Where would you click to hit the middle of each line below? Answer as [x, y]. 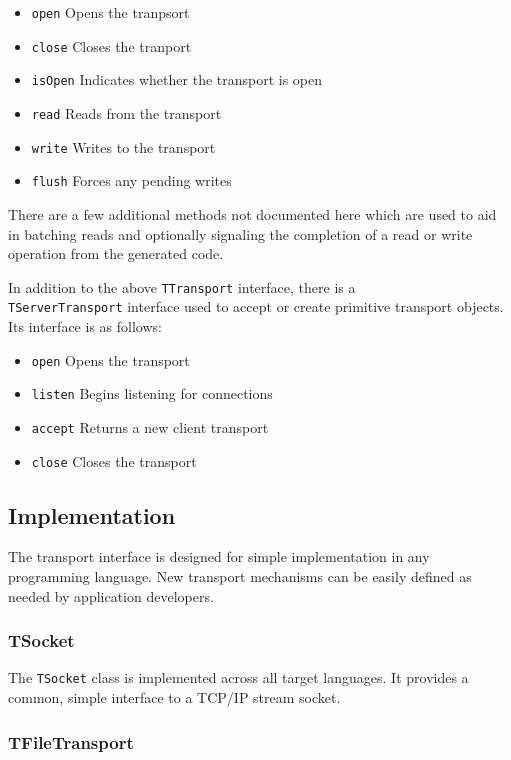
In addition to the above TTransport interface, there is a [182, 286]
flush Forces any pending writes [131, 180]
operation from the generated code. [116, 253]
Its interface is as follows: [85, 326]
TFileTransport [71, 741]
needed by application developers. [111, 595]
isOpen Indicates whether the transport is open [177, 79]
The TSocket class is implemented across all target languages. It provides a [238, 677]
